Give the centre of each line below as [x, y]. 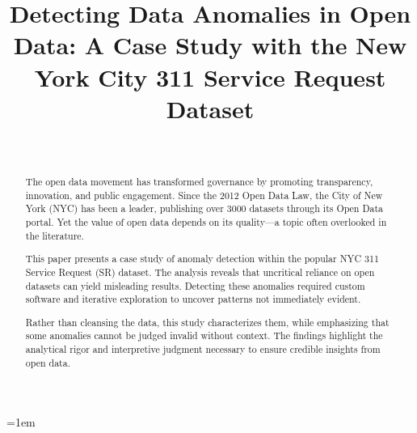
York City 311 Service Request [210, 76]
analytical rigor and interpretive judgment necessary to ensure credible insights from [203, 349]
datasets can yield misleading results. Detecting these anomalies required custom [195, 285]
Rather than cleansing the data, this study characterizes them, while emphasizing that [207, 322]
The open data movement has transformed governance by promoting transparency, [199, 182]
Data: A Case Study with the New [210, 45]
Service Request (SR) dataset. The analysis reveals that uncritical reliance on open [200, 272]
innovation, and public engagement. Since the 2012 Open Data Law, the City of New [204, 195]
